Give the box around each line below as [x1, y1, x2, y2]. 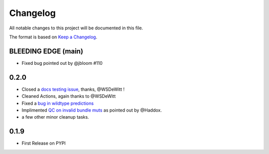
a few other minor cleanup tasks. [21, 114, 89, 120]
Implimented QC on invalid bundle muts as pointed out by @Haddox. [21, 107, 162, 113]
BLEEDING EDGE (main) [9, 47, 83, 55]
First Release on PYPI [21, 140, 66, 147]
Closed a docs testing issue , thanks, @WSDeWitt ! [21, 86, 125, 92]
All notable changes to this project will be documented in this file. [9, 25, 143, 31]
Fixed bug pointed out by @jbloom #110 [21, 60, 103, 66]
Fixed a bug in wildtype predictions [21, 100, 94, 106]
